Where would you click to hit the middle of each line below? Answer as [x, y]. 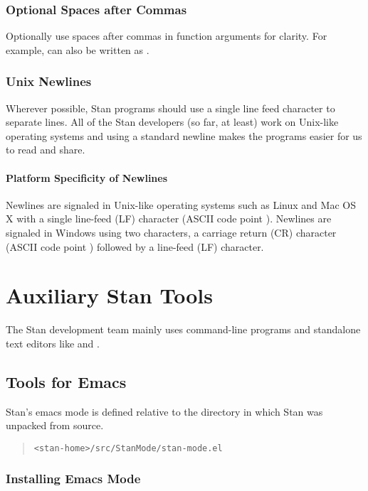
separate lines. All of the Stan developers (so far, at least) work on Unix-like [172, 122]
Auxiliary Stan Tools [109, 295]
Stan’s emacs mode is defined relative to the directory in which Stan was [164, 411]
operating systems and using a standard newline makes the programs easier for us [184, 135]
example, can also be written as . [78, 49]
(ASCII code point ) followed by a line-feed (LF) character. [135, 246]
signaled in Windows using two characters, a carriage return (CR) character [171, 232]
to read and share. [46, 150]
